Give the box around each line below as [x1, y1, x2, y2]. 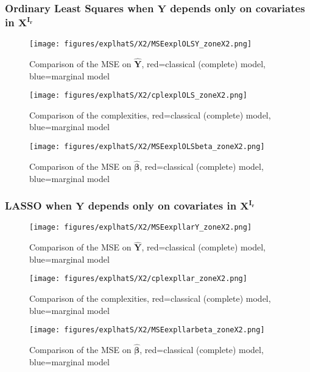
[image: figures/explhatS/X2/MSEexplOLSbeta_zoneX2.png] [29, 142, 265, 151]
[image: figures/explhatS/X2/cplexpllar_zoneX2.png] [29, 274, 247, 283]
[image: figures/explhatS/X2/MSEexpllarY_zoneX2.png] [29, 223, 252, 232]
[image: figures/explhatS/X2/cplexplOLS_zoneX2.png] [29, 91, 247, 100]
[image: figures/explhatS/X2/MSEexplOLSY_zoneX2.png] [29, 40, 252, 49]
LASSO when [5, 198, 72, 213]
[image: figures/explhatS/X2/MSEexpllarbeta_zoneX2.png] [29, 326, 265, 335]
